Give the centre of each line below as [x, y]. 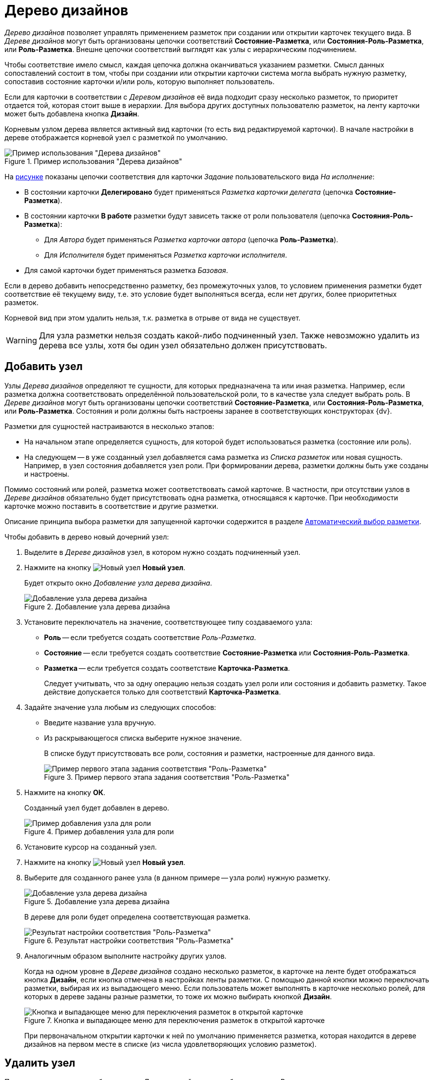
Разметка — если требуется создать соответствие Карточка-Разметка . [167, 668]
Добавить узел [44, 367]
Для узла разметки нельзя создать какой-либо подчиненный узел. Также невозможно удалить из [229, 335]
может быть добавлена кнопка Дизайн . [72, 113]
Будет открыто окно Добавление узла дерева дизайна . [118, 583]
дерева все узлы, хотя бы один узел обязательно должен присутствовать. [183, 345]
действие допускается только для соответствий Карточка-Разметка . [163, 692]
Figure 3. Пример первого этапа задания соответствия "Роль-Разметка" [167, 777]
